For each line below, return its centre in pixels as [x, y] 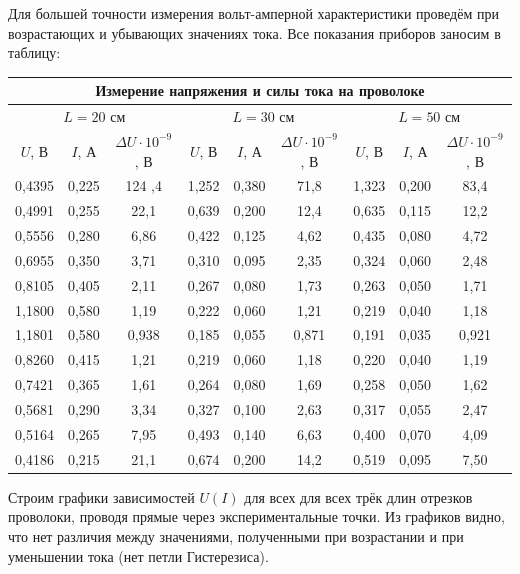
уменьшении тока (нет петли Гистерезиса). [138, 555]
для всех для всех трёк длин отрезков [358, 496]
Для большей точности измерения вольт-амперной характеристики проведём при [253, 13]
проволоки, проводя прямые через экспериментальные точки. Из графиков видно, [256, 516]
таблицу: [34, 52]
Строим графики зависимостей [101, 496]
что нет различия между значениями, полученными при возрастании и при [236, 535]
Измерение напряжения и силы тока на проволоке [260, 90]
